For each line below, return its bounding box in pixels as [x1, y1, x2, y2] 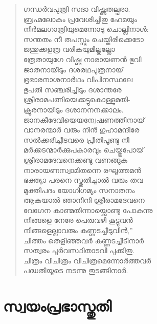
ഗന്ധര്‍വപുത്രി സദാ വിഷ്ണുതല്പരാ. [23, 4, 130, 14]
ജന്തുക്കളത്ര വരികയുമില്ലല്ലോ [23, 44, 115, 54]
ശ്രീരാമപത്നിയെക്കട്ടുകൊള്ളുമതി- [23, 94, 130, 105]
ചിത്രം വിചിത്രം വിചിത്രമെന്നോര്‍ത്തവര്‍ [23, 255, 151, 265]
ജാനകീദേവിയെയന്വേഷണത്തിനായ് [23, 114, 145, 125]
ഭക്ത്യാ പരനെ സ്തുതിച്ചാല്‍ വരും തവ [23, 175, 143, 185]
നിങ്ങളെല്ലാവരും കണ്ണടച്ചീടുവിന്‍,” [23, 225, 133, 236]
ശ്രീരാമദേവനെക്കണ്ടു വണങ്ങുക [23, 154, 127, 165]
